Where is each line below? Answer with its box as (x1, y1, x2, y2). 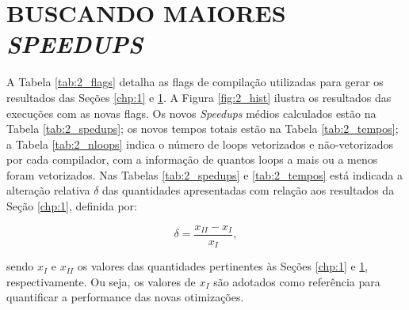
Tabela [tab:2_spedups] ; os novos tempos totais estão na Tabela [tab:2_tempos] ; (6, 120, 399, 137)
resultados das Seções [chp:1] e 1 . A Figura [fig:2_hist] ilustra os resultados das (6, 89, 392, 105)
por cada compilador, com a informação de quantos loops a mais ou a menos (6, 151, 378, 168)
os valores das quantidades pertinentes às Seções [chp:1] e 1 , (77, 258, 369, 274)
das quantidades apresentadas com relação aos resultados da (102, 182, 395, 198)
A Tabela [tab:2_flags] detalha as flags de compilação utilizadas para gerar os (6, 74, 384, 90)
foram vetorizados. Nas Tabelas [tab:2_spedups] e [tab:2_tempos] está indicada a (6, 166, 403, 183)
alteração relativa (6, 182, 90, 198)
